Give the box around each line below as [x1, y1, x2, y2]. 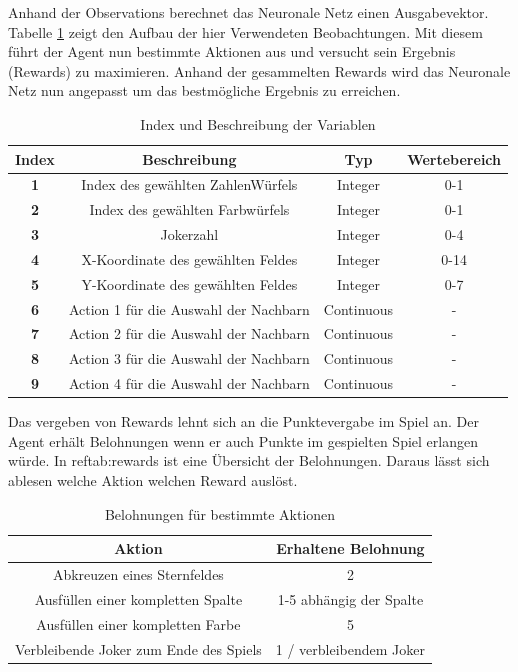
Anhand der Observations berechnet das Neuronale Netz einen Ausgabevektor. [8, 2, 489, 22]
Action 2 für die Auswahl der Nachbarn [68, 323, 310, 344]
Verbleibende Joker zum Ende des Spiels [15, 638, 262, 659]
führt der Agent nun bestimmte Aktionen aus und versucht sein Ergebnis [8, 41, 456, 62]
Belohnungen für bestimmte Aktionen [104, 503, 336, 524]
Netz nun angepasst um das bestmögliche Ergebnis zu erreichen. [8, 80, 401, 101]
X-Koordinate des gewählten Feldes [81, 248, 298, 269]
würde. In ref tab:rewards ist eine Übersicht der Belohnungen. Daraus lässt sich [8, 450, 490, 471]
